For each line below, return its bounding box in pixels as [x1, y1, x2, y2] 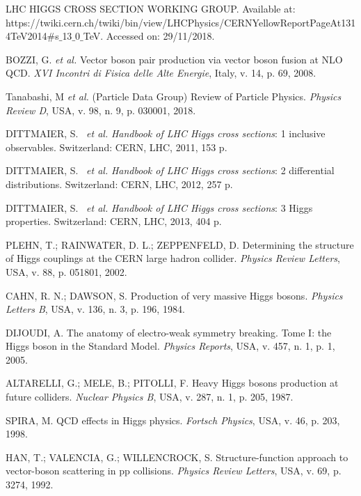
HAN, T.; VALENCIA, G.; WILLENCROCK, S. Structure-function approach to [6, 449, 348, 464]
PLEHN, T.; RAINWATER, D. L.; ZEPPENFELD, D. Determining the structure [6, 237, 354, 251]
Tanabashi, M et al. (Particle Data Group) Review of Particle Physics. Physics [6, 88, 342, 103]
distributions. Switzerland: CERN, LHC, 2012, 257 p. [6, 176, 233, 191]
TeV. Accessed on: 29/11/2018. [83, 29, 215, 43]
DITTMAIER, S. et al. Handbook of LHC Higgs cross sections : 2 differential [6, 163, 335, 178]
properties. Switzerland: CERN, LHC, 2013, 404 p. [6, 214, 222, 228]
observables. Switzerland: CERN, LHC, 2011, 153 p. [6, 139, 227, 154]
